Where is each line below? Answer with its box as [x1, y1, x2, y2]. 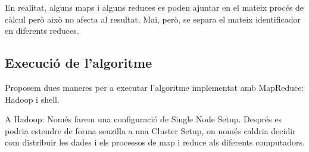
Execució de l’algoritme [5, 53, 152, 72]
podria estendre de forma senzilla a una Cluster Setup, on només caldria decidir [5, 124, 296, 137]
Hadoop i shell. [5, 93, 60, 105]
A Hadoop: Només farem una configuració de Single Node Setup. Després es [5, 113, 282, 125]
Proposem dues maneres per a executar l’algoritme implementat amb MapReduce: [5, 81, 304, 93]
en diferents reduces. [5, 24, 79, 37]
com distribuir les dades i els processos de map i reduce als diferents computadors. [5, 136, 305, 148]
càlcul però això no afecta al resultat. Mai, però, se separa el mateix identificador [5, 12, 301, 25]
